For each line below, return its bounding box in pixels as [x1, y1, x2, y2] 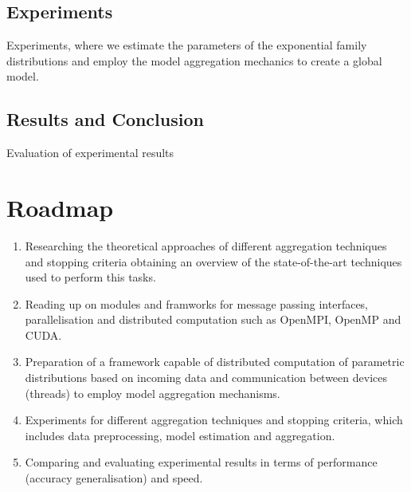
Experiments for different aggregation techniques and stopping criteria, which [25, 411, 403, 428]
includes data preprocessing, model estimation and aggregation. [25, 427, 335, 443]
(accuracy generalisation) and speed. [25, 470, 203, 486]
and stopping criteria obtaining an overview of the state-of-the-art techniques [25, 253, 402, 270]
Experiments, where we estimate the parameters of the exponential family [6, 37, 367, 53]
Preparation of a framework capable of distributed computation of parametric [25, 353, 405, 370]
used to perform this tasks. [25, 269, 156, 285]
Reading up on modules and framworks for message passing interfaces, [25, 295, 369, 312]
